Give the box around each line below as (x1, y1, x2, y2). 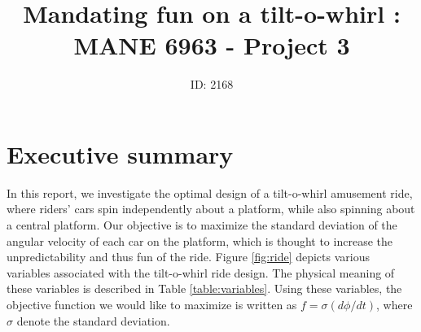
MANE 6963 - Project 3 (73, 28, 350, 62)
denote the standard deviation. (16, 312, 170, 329)
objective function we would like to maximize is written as (7, 296, 297, 312)
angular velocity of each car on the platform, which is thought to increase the (7, 232, 392, 249)
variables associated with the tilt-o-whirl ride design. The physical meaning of (7, 264, 395, 281)
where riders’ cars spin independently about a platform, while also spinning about (7, 200, 415, 217)
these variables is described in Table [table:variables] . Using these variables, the (7, 280, 402, 297)
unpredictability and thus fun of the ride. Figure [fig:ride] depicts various (7, 248, 370, 265)
